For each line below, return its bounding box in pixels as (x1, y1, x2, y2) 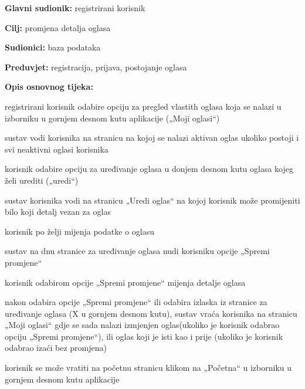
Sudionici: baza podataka (5, 41, 101, 53)
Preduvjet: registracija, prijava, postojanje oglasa (5, 60, 187, 73)
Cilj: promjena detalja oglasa (5, 21, 111, 33)
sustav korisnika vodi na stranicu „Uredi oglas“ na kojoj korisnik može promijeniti (5, 194, 300, 206)
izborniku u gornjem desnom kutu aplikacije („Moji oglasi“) (5, 111, 220, 124)
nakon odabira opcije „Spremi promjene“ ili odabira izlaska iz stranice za (5, 296, 267, 308)
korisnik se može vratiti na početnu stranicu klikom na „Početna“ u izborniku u (5, 361, 292, 374)
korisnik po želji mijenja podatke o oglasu (5, 225, 154, 237)
